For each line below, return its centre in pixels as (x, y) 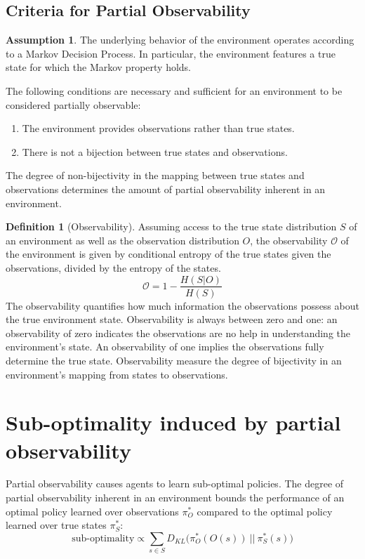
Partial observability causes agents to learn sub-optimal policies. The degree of (175, 484)
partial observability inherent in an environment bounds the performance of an (175, 498)
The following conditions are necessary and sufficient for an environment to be (174, 90)
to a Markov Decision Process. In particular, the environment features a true (171, 53)
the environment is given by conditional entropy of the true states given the (168, 254)
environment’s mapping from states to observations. (117, 374)
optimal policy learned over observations (92, 511)
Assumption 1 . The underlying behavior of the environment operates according (180, 40)
